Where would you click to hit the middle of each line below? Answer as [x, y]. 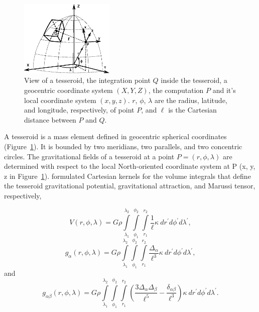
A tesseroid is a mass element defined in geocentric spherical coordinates [115, 136]
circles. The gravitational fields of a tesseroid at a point [89, 156]
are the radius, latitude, [191, 100]
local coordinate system [60, 100]
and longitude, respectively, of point [79, 110]
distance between [50, 119]
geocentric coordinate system [69, 90]
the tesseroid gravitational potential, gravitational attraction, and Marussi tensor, [130, 186]
